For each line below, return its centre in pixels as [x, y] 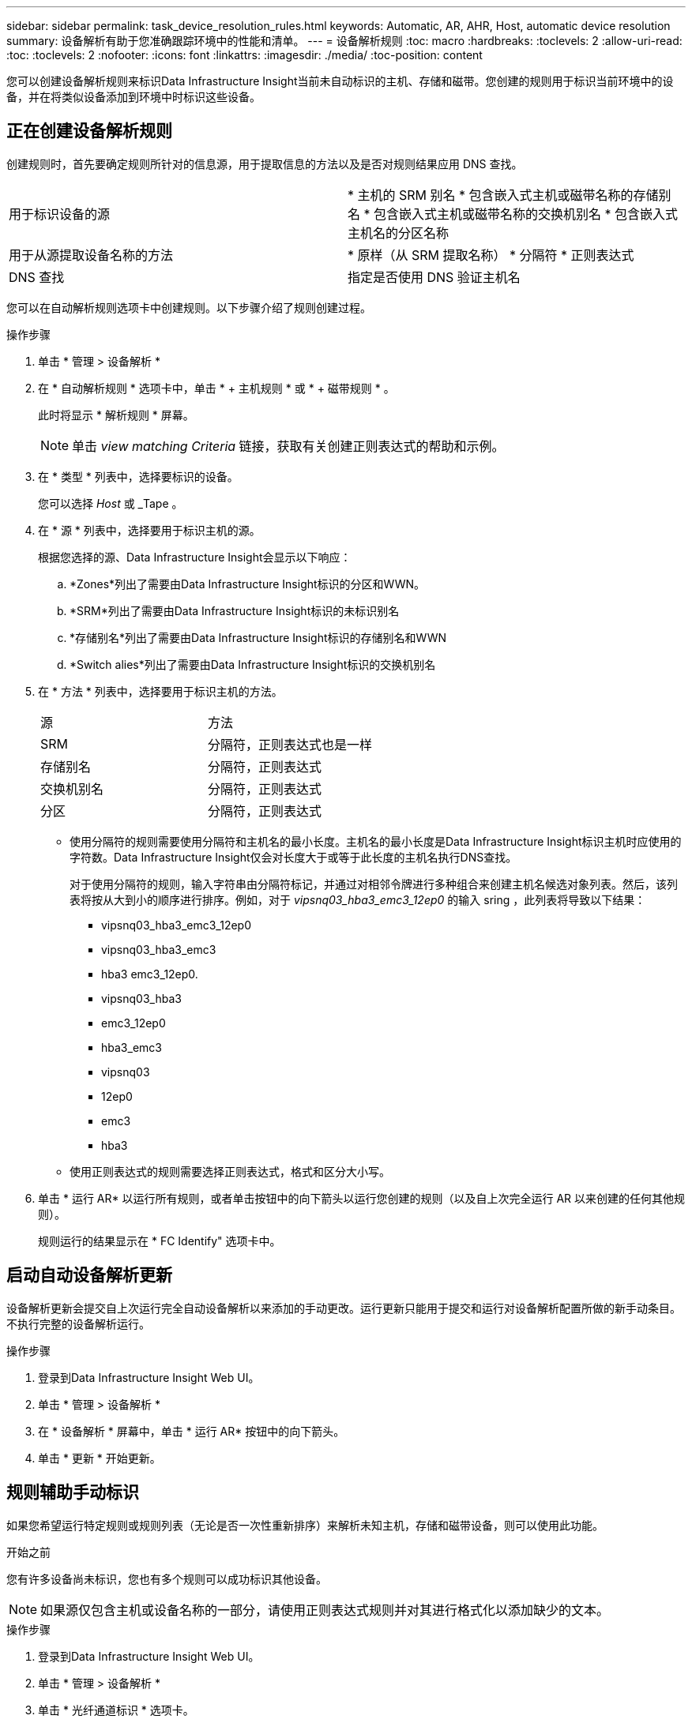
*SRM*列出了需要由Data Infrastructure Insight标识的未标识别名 [235, 610]
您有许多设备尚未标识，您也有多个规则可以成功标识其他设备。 [167, 1578]
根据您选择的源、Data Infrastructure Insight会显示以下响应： [195, 557]
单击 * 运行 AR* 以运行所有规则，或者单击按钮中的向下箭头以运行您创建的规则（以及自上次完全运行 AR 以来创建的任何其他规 [362, 1198]
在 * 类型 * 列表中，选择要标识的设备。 [138, 476]
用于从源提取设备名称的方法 [91, 255]
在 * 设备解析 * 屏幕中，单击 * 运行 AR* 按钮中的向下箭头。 [192, 1431]
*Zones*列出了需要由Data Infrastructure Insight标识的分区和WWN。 [248, 584]
